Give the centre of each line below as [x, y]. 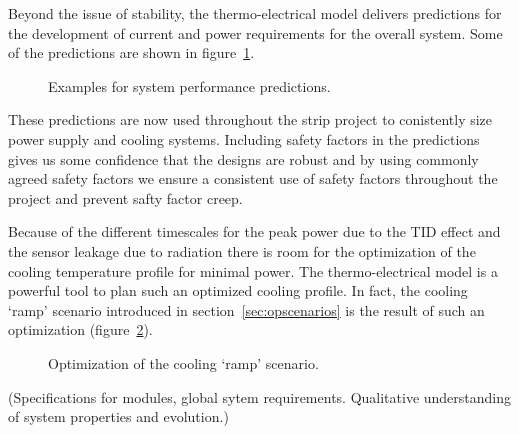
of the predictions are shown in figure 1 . [131, 52]
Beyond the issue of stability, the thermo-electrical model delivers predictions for [255, 13]
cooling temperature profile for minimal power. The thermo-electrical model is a [253, 270]
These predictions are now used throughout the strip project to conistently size [250, 119]
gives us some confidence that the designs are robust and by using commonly [243, 158]
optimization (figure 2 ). [80, 329]
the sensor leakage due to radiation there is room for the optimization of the [242, 250]
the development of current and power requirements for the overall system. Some [255, 32]
